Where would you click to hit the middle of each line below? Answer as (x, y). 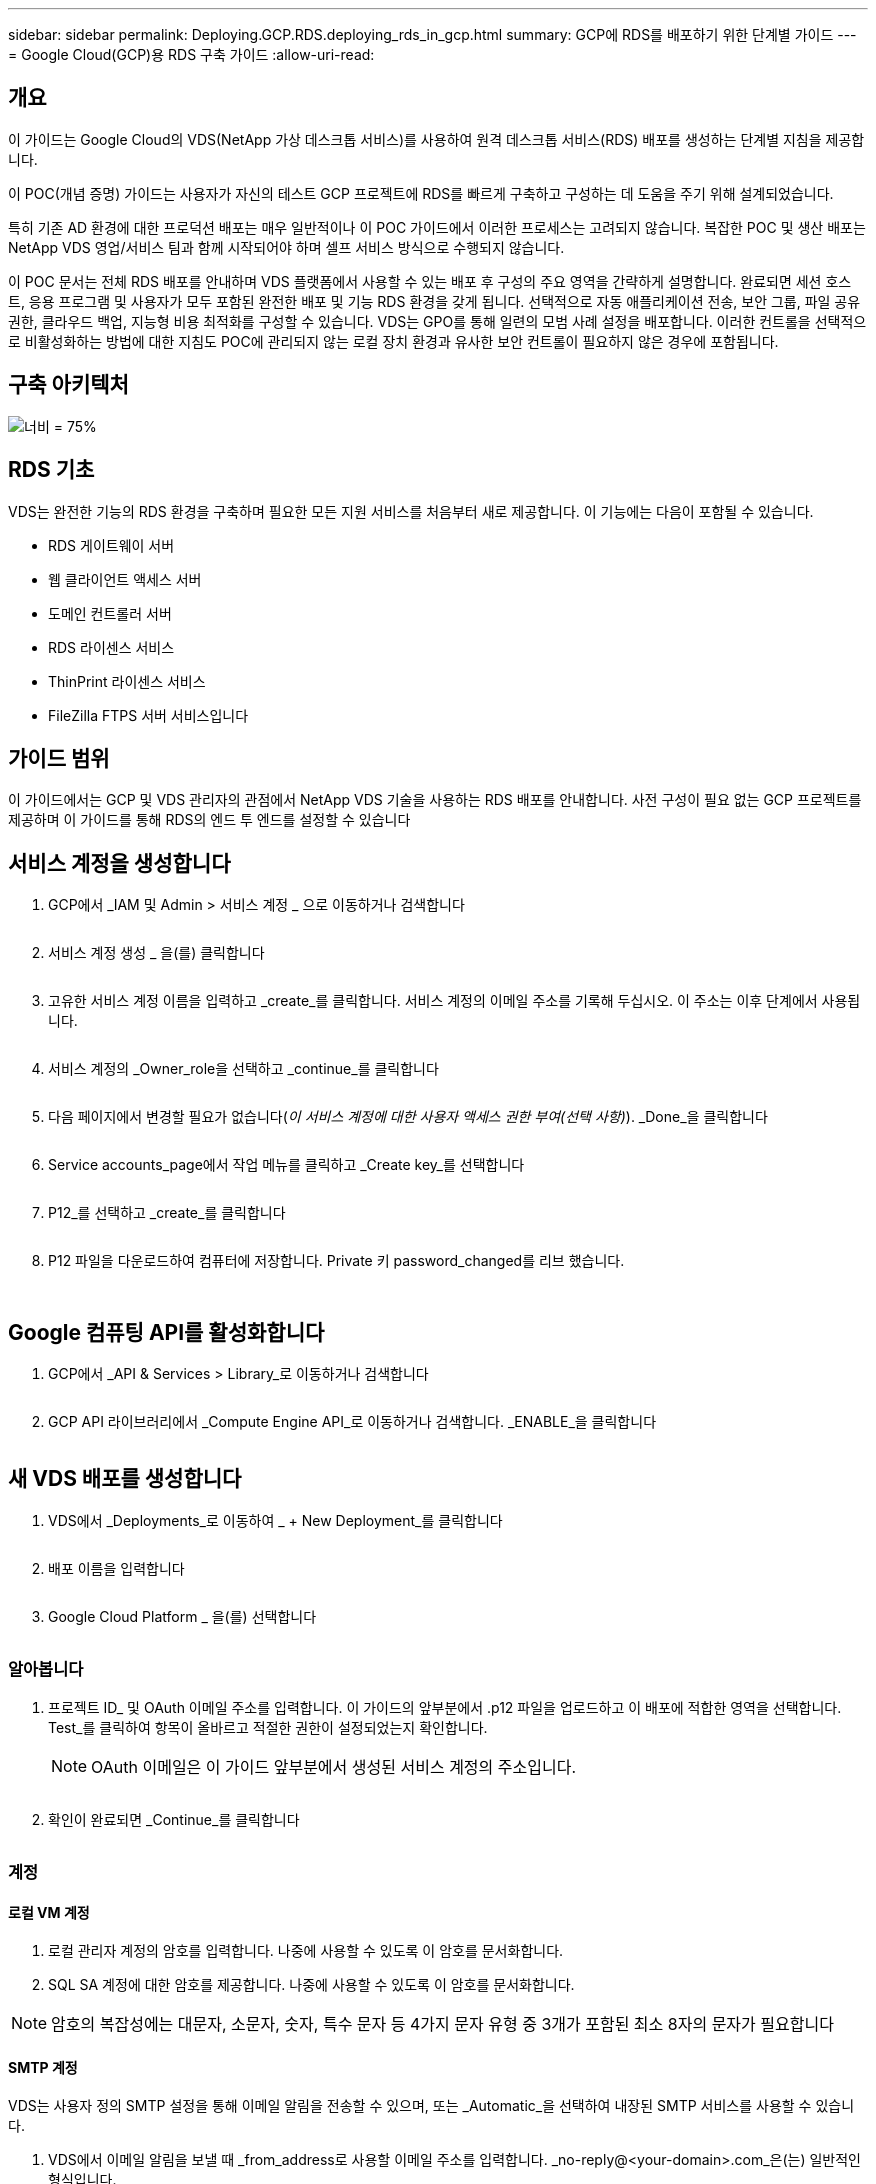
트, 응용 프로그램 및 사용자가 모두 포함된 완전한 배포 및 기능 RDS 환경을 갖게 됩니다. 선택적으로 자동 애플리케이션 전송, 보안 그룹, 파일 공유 (434, 301)
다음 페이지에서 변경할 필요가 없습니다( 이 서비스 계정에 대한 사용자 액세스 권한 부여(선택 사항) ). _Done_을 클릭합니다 (408, 1117)
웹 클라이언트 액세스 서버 (125, 579)
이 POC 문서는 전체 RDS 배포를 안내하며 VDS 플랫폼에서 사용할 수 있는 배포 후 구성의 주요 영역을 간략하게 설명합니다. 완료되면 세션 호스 (430, 281)
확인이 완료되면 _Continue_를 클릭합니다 (174, 1819)
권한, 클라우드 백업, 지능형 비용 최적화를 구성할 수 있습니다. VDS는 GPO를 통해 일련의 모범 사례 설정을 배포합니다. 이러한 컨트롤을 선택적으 (437, 321)
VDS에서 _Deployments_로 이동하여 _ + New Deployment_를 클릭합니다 (275, 1520)
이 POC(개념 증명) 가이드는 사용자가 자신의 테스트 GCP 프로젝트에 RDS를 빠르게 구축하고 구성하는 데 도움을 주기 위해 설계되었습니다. (421, 193)
